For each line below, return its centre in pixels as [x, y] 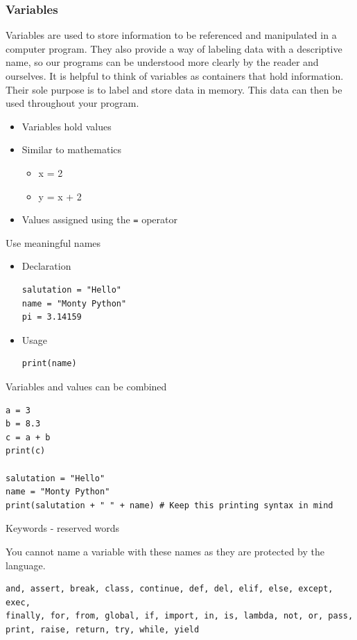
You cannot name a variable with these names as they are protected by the [165, 551]
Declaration [46, 266]
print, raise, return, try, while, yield [103, 629]
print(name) [49, 364]
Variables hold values [67, 126]
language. [26, 565]
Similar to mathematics [72, 149]
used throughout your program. [72, 103]
